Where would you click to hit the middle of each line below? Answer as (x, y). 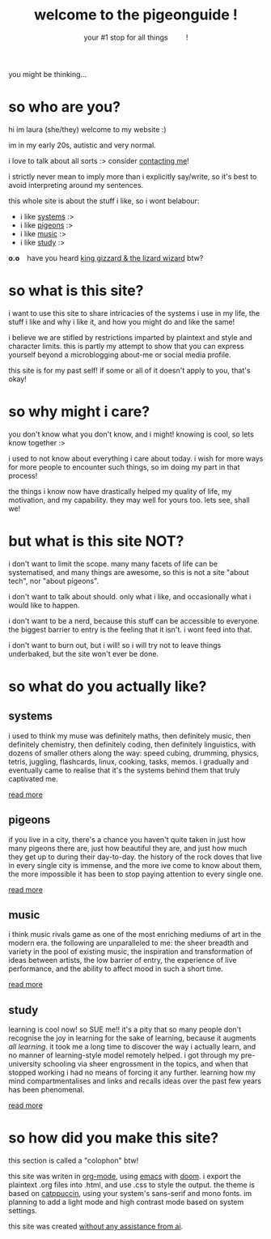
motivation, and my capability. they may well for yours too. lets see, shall (129, 500)
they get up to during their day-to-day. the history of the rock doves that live (135, 857)
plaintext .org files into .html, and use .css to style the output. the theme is (131, 1185)
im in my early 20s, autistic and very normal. (82, 145)
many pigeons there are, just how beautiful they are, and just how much (128, 848)
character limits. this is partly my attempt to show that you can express (126, 346)
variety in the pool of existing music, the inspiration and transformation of (131, 952)
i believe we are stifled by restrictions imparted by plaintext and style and (130, 337)
